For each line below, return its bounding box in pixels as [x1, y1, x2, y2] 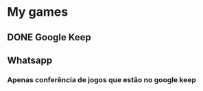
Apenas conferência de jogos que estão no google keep [7, 75, 197, 84]
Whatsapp [7, 54, 53, 66]
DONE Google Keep [7, 31, 91, 43]
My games [7, 4, 69, 20]
